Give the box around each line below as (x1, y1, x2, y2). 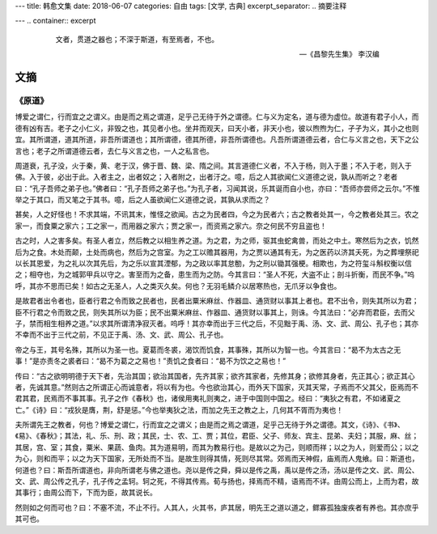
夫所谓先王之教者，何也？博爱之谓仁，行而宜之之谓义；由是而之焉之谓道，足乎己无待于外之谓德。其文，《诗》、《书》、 (15, 420, 405, 430)
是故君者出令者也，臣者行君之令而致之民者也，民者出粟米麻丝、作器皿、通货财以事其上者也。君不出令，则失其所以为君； (15, 296, 419, 306)
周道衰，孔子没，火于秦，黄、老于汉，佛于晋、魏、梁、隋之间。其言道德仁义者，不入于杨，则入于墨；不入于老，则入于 (15, 160, 412, 170)
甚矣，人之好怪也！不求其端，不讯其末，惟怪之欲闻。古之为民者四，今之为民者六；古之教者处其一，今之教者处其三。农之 (15, 210, 419, 219)
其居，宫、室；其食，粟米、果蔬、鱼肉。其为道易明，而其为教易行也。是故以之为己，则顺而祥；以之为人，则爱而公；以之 (15, 442, 419, 452)
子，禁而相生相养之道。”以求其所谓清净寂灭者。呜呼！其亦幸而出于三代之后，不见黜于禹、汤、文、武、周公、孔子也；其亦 (15, 318, 419, 328)
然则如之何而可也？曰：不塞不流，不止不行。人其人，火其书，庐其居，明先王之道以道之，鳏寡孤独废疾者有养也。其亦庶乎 (15, 502, 419, 512)
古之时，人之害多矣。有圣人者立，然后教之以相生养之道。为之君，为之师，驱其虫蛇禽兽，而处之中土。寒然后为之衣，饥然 (15, 235, 419, 246)
